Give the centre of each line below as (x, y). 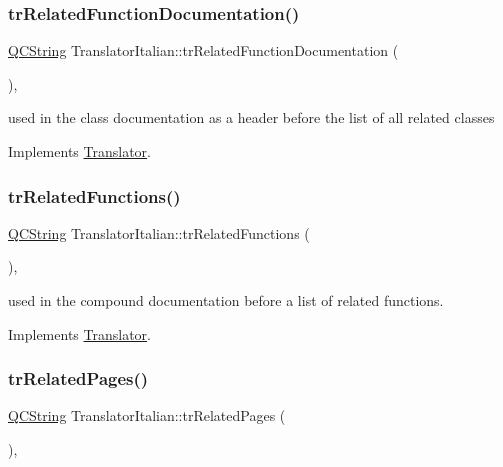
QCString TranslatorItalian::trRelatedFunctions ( (159, 232)
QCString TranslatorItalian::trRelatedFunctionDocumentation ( (203, 50)
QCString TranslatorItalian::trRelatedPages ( (147, 415)
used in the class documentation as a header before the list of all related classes (251, 117)
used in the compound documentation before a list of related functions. (226, 300)
